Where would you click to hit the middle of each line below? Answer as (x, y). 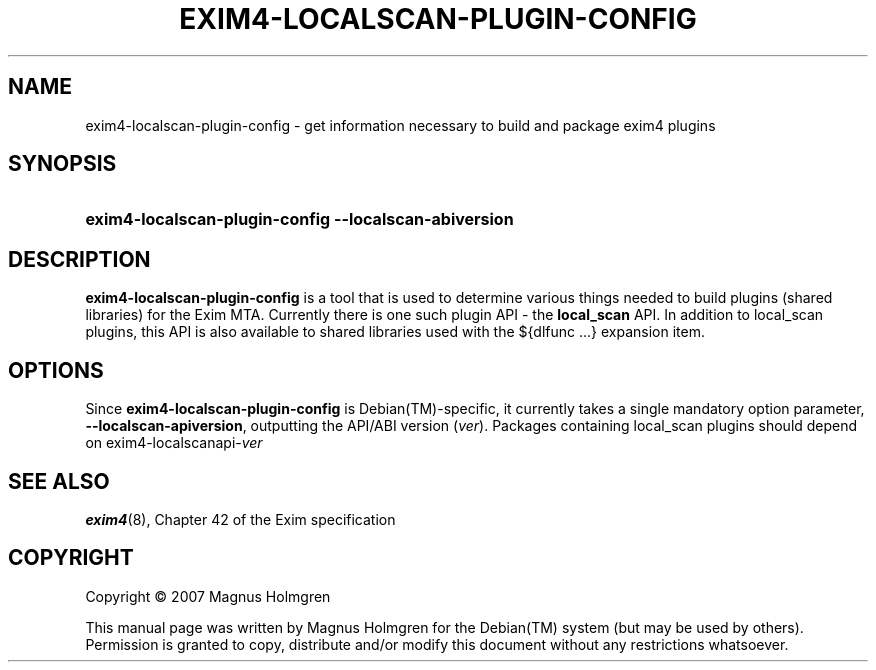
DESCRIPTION (79, 259)
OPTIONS (56, 370)
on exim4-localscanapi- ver (174, 443)
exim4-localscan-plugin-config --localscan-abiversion (299, 219)
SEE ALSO (59, 481)
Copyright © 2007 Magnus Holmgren (208, 596)
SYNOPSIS (62, 164)
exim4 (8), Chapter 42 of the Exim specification (240, 519)
